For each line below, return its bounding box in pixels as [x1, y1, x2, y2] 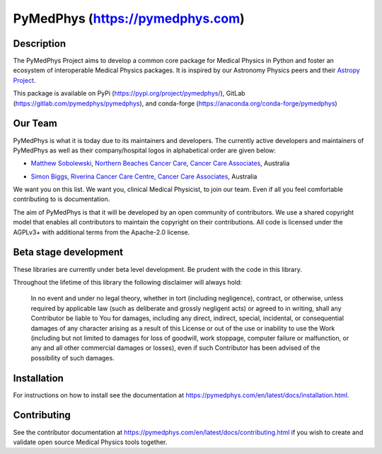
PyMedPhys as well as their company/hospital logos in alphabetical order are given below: [13, 146, 276, 154]
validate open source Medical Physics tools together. [13, 438, 168, 446]
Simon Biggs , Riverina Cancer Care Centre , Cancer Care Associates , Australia [30, 172, 257, 181]
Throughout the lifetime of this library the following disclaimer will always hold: [13, 278, 243, 286]
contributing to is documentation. [13, 195, 110, 203]
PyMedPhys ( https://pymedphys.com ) [13, 11, 245, 26]
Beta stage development [13, 246, 124, 259]
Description [13, 38, 66, 50]
